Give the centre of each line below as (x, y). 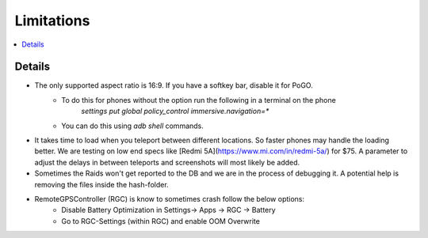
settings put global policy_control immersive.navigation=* (175, 111)
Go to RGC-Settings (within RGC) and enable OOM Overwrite (161, 221)
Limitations (52, 21)
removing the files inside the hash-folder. (102, 184)
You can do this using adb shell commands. (132, 126)
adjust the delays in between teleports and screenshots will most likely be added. (167, 162)
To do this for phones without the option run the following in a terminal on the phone (199, 100)
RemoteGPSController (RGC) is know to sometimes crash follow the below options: (170, 198)
